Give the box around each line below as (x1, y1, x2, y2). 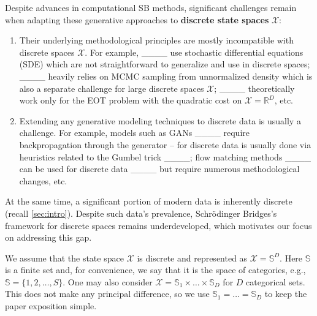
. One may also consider (63, 275, 153, 288)
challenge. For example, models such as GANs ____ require (19, 126, 250, 139)
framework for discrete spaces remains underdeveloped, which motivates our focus (5, 219, 312, 231)
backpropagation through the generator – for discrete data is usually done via (19, 138, 311, 151)
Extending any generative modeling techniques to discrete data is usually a (19, 114, 301, 127)
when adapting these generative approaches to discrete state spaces (5, 13, 269, 26)
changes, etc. (19, 174, 67, 187)
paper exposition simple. (5, 299, 97, 312)
